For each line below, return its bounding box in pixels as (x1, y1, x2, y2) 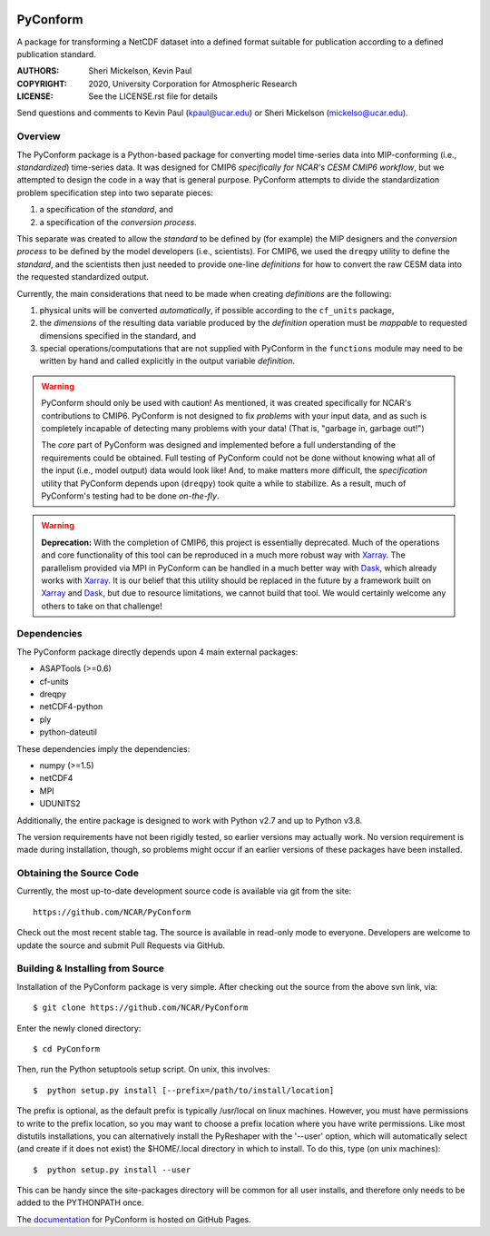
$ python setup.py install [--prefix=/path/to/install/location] (33, 1085, 335, 1095)
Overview (16, 130, 61, 143)
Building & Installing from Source (16, 963, 165, 975)
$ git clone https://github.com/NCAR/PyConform (33, 1003, 249, 1013)
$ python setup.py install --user (33, 1164, 191, 1175)
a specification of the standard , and (39, 204, 174, 215)
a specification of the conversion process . (39, 216, 197, 227)
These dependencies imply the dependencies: (16, 743, 191, 754)
